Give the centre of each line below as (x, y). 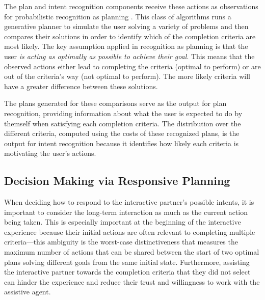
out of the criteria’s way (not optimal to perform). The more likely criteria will (127, 76)
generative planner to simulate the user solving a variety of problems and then (126, 26)
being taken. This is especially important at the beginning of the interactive (123, 222)
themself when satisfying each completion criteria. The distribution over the (123, 123)
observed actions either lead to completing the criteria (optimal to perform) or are (132, 66)
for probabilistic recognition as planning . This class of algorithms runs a (118, 16)
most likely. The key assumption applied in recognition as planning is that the (126, 46)
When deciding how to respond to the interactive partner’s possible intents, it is (129, 202)
